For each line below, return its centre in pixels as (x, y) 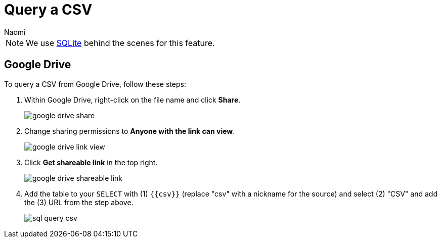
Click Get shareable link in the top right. (91, 162)
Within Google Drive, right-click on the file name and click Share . (133, 100)
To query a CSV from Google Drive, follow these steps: (95, 84)
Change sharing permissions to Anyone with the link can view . (130, 131)
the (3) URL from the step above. (79, 202)
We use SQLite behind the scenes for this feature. (120, 43)
